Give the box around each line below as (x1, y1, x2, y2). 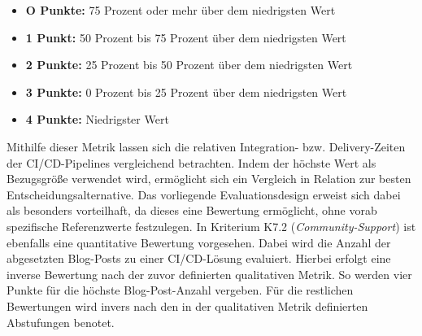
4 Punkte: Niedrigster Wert (25, 111, 169, 128)
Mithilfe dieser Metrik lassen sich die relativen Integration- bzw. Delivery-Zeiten (7, 137, 406, 155)
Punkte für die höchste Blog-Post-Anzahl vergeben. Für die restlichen (7, 281, 354, 299)
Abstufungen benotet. (7, 313, 115, 330)
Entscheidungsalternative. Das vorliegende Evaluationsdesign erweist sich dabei (7, 185, 401, 203)
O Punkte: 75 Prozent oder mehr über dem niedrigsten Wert (25, 2, 336, 18)
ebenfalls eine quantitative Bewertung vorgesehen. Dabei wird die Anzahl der (7, 233, 391, 251)
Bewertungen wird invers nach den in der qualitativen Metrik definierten (7, 297, 368, 314)
